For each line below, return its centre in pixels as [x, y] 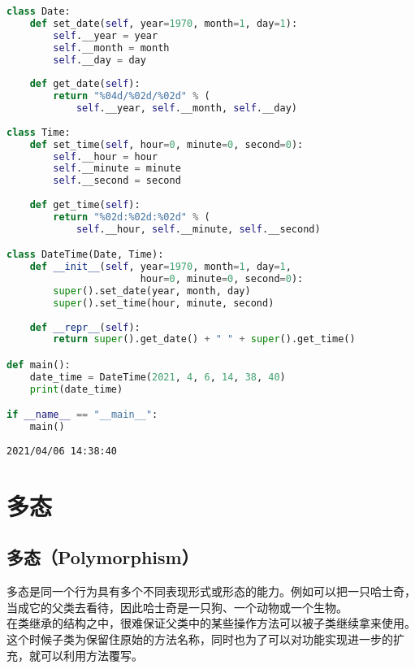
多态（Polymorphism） [103, 557]
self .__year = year [106, 35]
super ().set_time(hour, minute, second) [164, 303]
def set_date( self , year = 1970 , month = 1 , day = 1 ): [164, 23]
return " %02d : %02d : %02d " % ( [132, 217]
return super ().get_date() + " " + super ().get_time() [204, 339]
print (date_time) [76, 389]
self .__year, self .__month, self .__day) [186, 108]
